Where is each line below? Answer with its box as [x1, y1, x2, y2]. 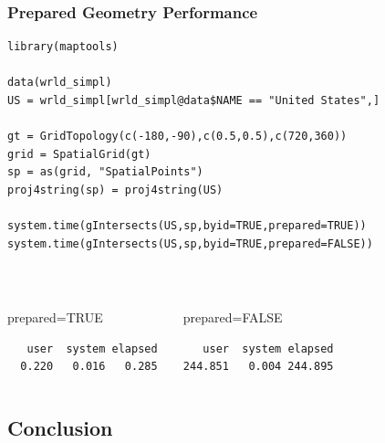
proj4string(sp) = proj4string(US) [7, 183, 224, 196]
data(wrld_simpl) [7, 76, 112, 90]
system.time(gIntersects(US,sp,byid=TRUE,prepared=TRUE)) [7, 219, 367, 233]
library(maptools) [7, 40, 119, 54]
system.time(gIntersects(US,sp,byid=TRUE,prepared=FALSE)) [7, 237, 373, 250]
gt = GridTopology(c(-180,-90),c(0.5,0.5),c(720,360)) [7, 130, 348, 143]
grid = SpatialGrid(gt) [7, 147, 151, 161]
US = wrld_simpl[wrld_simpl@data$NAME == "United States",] [7, 94, 380, 107]
